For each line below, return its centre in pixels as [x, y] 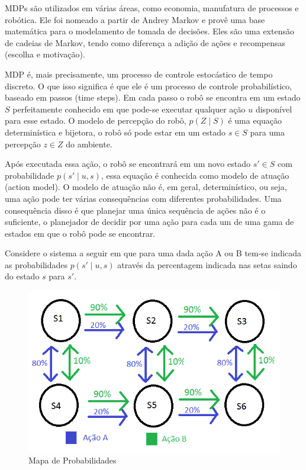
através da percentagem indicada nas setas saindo [207, 264]
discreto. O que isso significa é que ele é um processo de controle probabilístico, [149, 86]
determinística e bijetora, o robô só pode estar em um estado [115, 132]
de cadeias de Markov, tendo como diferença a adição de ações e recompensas [145, 42]
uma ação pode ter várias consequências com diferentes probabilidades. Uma [143, 198]
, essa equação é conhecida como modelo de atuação [195, 175]
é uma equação [255, 120]
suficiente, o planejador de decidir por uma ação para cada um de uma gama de [149, 222]
